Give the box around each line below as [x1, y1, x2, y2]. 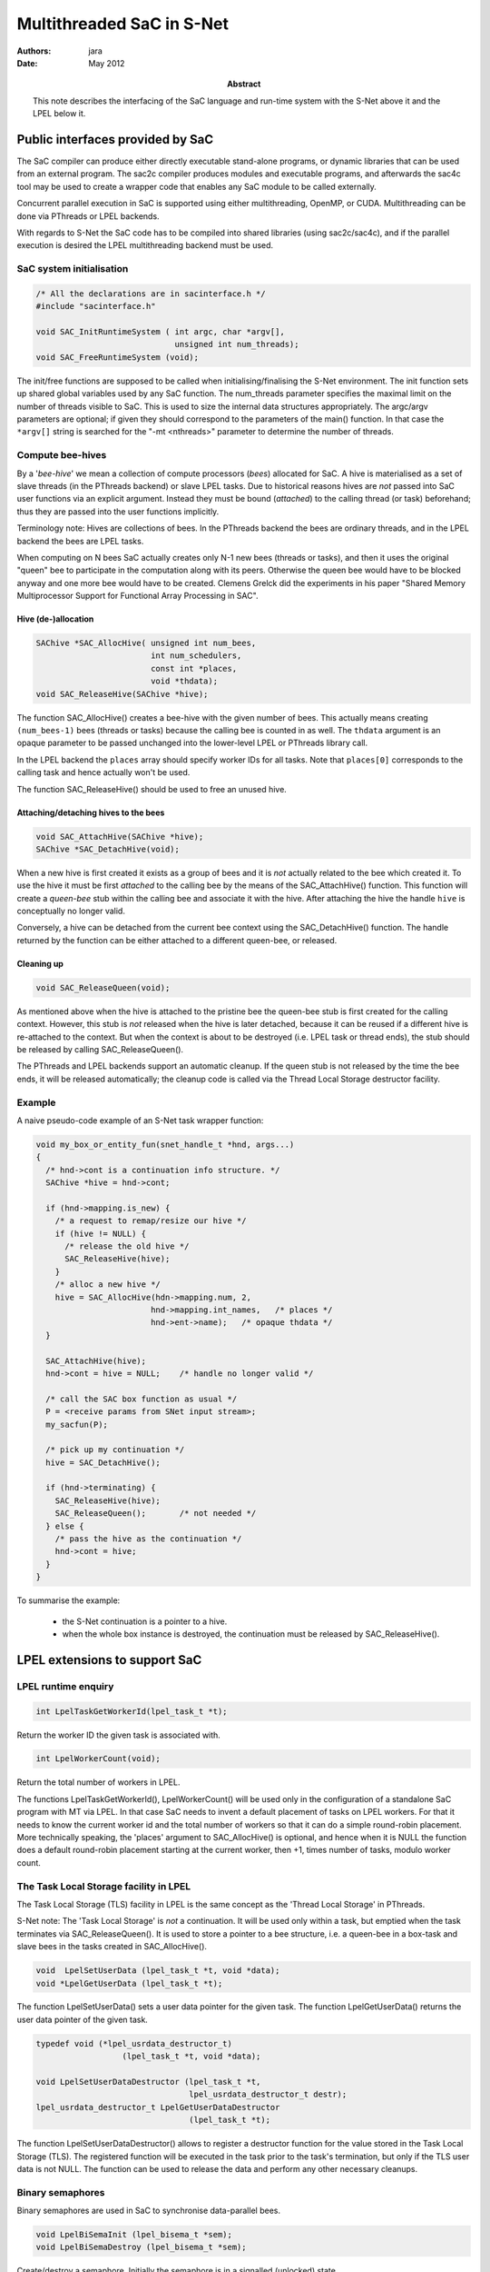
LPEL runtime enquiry [16, 1679, 114, 1692]
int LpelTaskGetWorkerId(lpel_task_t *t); [35, 1706, 228, 1717]
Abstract [227, 78, 261, 90]
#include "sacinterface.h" [35, 301, 156, 312]
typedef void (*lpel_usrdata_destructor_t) [35, 2038, 233, 2048]
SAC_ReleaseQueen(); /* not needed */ [54, 1509, 257, 1519]
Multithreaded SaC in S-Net [16, 14, 229, 34]
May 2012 [88, 57, 125, 68]
